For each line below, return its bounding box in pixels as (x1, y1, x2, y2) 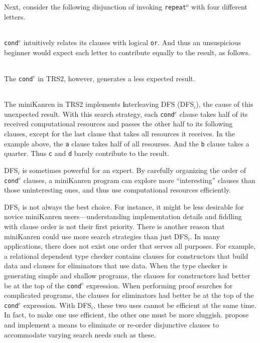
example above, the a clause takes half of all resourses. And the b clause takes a (4, 138, 249, 148)
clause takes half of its (179, 108, 248, 119)
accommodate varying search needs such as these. (4, 329, 156, 339)
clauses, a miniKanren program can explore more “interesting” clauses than (23, 175, 255, 185)
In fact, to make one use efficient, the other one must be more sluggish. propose (4, 309, 249, 320)
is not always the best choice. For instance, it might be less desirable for (22, 201, 244, 212)
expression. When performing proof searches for (86, 280, 233, 290)
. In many (190, 231, 220, 241)
